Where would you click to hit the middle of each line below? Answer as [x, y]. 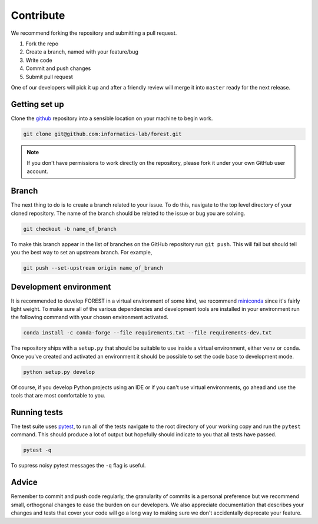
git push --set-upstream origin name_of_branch [93, 268]
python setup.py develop [59, 372]
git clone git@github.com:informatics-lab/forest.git [102, 134]
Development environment [61, 286]
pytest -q [37, 450]
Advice [24, 482]
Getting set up [37, 104]
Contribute [38, 15]
